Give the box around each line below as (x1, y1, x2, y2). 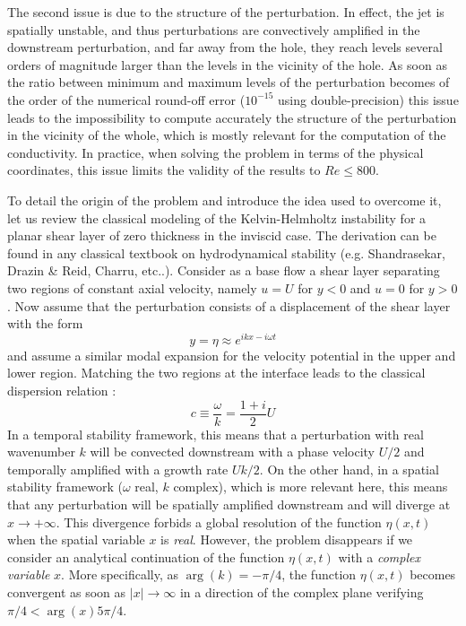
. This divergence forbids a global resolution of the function (56, 512, 382, 531)
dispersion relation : (7, 380, 116, 399)
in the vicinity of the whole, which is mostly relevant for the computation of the (7, 126, 446, 144)
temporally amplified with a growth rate (7, 459, 229, 478)
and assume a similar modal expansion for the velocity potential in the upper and (7, 345, 456, 364)
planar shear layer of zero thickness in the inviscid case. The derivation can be (7, 226, 436, 245)
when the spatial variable (7, 530, 145, 549)
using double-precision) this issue (277, 90, 459, 109)
